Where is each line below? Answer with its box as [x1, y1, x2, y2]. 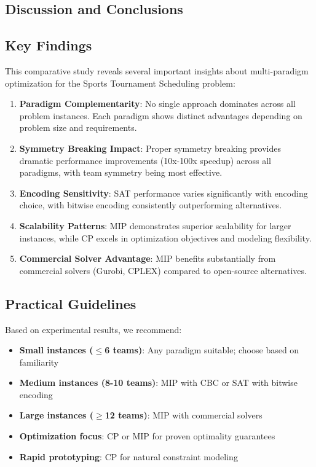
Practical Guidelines [5, 294, 136, 313]
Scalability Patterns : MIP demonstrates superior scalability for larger [19, 219, 291, 232]
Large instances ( [19, 409, 94, 422]
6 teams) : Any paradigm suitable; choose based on [105, 343, 299, 356]
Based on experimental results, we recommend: [5, 323, 182, 336]
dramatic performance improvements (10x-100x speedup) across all [19, 154, 272, 167]
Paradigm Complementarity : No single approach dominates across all [19, 97, 296, 110]
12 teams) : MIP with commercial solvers [105, 409, 263, 422]
